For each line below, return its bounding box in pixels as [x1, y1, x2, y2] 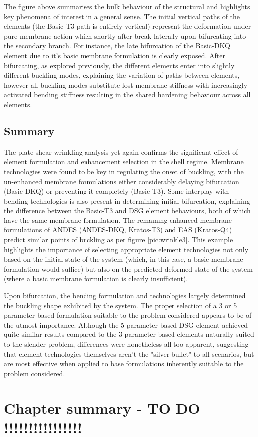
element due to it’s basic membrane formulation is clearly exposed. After [4, 50, 225, 60]
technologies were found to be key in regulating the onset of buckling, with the [4, 166, 244, 176]
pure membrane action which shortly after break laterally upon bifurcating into [4, 30, 246, 41]
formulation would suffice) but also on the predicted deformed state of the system [4, 263, 253, 274]
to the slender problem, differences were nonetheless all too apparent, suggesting [4, 339, 249, 349]
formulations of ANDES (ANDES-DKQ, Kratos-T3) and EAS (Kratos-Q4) [4, 224, 232, 235]
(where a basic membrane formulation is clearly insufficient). [4, 273, 188, 284]
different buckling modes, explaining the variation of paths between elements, [4, 70, 240, 80]
